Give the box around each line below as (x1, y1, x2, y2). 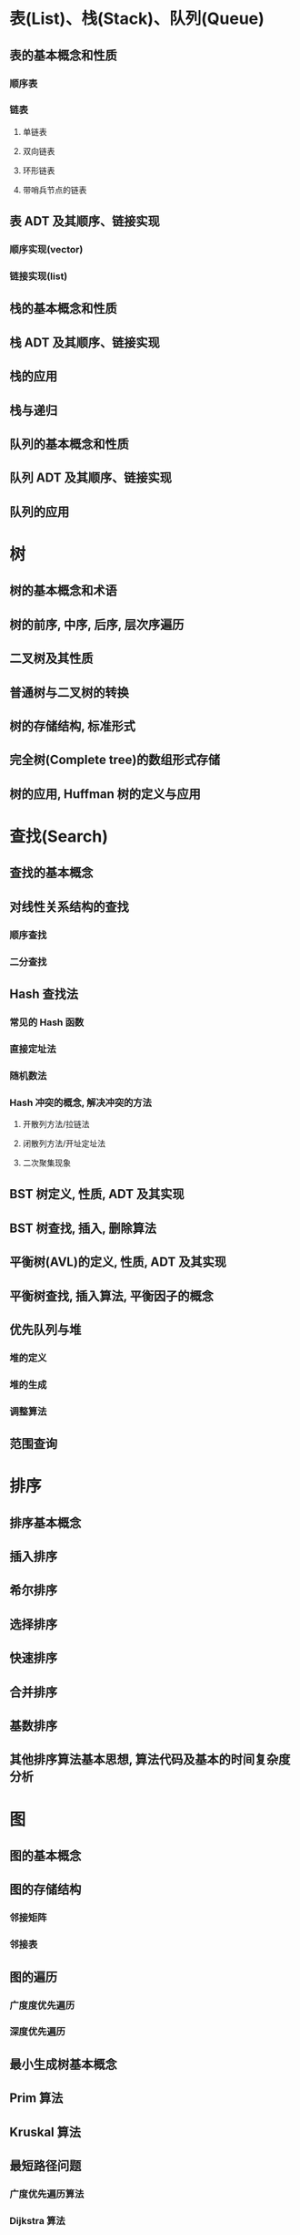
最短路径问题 (9, 2157, 82, 2173)
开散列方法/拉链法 (22, 1118, 90, 1129)
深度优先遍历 (9, 2025, 66, 2038)
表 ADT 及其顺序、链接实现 (9, 213, 161, 229)
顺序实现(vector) (9, 243, 84, 256)
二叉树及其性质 (9, 651, 94, 667)
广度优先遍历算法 (9, 2188, 85, 2200)
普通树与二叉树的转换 (9, 685, 129, 700)
